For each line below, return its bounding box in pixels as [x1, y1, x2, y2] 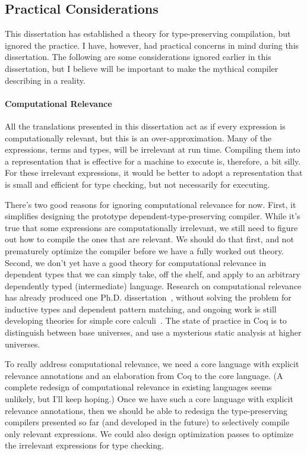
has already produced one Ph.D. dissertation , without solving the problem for [5, 291, 292, 304]
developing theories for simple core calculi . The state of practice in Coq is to [5, 314, 287, 327]
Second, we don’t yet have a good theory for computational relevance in [5, 256, 266, 268]
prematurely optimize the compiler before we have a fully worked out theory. [5, 244, 284, 257]
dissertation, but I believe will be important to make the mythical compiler [5, 62, 278, 74]
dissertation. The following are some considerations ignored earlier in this [5, 50, 271, 63]
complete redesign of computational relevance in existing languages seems [5, 381, 272, 393]
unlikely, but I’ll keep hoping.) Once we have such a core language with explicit [5, 393, 293, 405]
